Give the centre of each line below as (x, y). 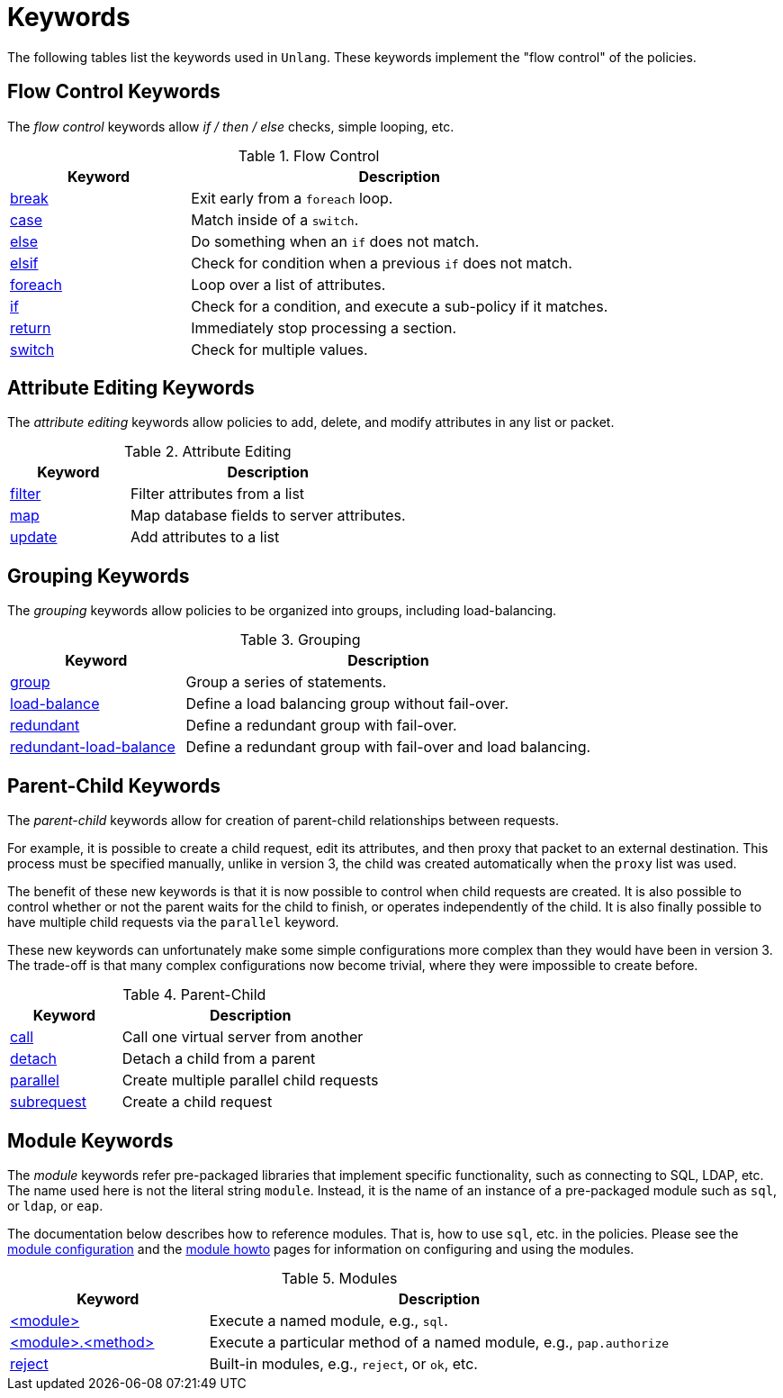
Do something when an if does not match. (335, 241)
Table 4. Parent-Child (194, 995)
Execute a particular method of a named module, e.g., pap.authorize (439, 1342)
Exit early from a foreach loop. (292, 198)
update (34, 537)
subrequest (49, 1102)
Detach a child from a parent (219, 1059)
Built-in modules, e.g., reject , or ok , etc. (343, 1363)
